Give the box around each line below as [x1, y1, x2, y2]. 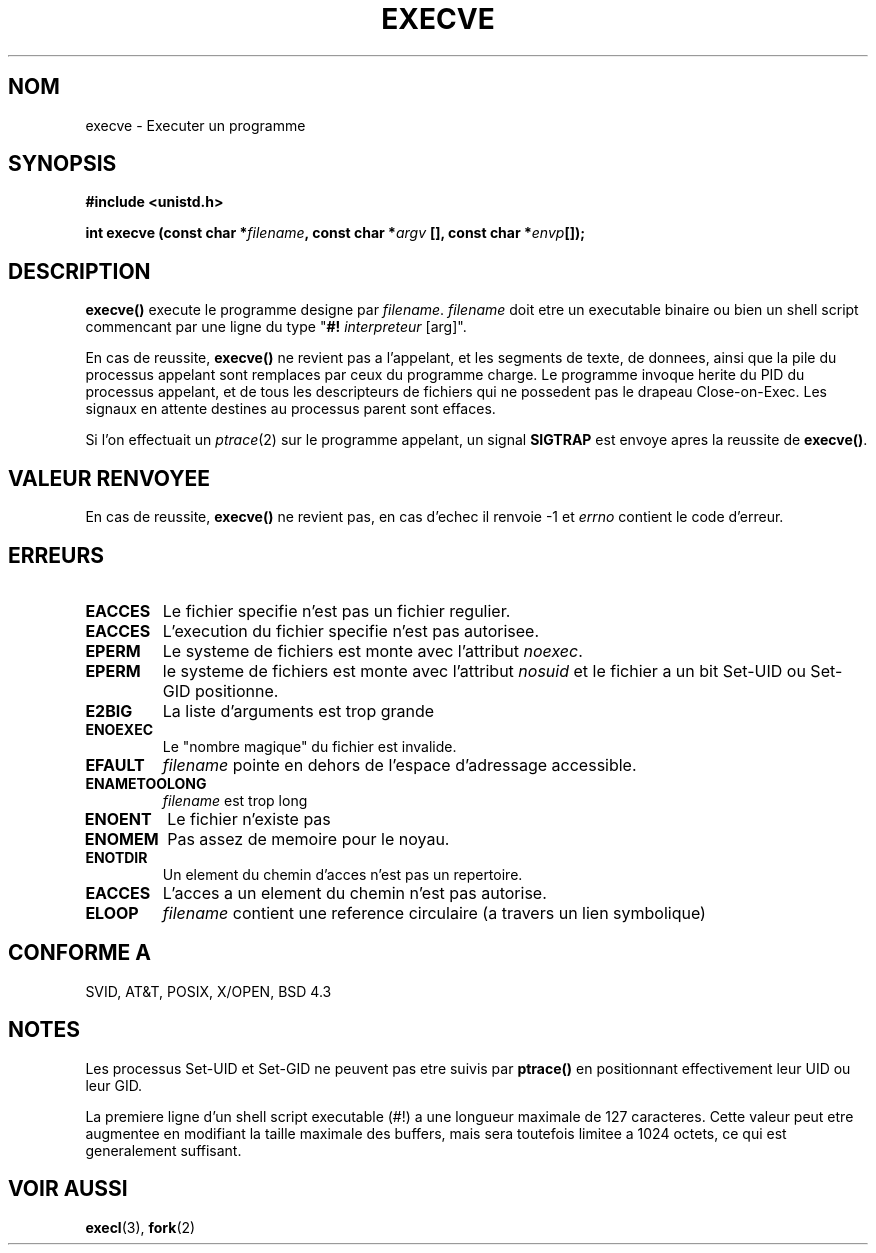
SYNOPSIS [8, 151, 117, 177]
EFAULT [85, 754, 145, 775]
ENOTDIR [85, 848, 148, 866]
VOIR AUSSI [8, 1176, 128, 1202]
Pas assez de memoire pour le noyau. [167, 828, 450, 849]
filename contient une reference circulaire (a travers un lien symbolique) [162, 902, 706, 923]
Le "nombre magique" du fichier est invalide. [162, 737, 457, 755]
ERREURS [8, 542, 105, 568]
